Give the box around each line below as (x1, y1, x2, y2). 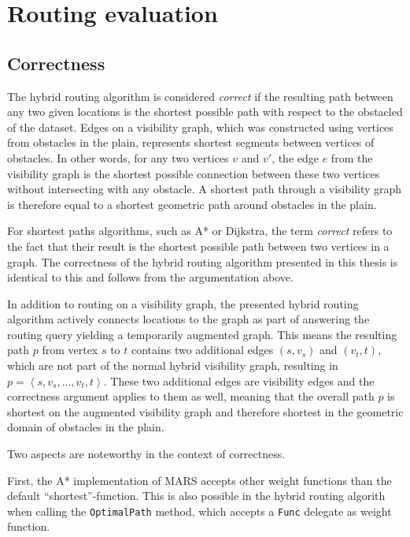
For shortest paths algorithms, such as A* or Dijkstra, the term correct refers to (7, 222, 393, 239)
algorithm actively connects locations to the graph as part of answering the (7, 311, 370, 327)
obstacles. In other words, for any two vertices (7, 149, 229, 166)
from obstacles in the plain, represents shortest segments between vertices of (7, 134, 375, 151)
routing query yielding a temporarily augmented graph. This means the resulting (7, 326, 397, 342)
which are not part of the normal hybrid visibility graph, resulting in (7, 357, 338, 374)
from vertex (42, 341, 98, 358)
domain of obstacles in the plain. (7, 419, 164, 435)
